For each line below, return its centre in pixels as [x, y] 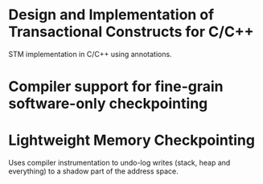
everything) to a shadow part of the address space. [93, 171]
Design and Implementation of [111, 15]
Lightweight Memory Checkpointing [132, 140]
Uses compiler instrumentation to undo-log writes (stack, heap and [119, 163]
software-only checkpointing [108, 104]
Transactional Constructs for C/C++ [131, 32]
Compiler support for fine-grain [116, 87]
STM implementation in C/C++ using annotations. [90, 54]
